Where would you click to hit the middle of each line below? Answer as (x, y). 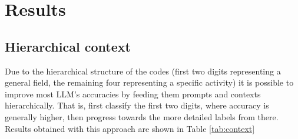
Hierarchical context (68, 46)
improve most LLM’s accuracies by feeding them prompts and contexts (133, 94)
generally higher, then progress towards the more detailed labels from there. (142, 116)
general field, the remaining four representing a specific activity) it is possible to (149, 82)
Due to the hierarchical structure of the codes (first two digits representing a (143, 71)
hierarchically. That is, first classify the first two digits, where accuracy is (137, 105)
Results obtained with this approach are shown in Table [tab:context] (130, 128)
